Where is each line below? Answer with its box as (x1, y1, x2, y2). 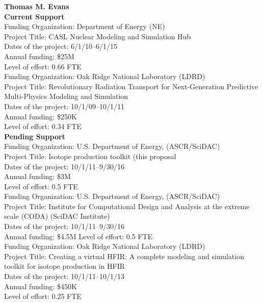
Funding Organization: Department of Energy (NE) (4, 21, 165, 32)
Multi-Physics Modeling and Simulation (4, 91, 128, 102)
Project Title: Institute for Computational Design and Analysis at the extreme (4, 200, 250, 211)
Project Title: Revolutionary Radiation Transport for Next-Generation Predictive (4, 81, 258, 91)
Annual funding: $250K (4, 111, 77, 121)
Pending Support (4, 131, 65, 141)
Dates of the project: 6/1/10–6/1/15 (4, 41, 117, 52)
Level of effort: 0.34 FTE (4, 121, 82, 132)
